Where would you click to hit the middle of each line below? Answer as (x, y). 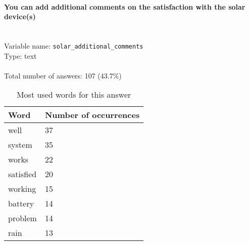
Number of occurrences (92, 115)
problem (22, 218)
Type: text (20, 55)
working (22, 189)
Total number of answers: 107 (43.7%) (63, 75)
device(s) (20, 16)
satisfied (22, 174)
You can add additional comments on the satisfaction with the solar (125, 6)
